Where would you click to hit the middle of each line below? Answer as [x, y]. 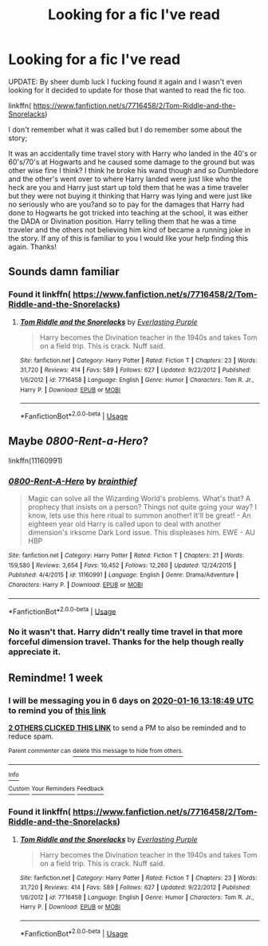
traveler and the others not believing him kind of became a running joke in [130, 230]
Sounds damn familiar [64, 272]
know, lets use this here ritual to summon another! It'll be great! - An [139, 515]
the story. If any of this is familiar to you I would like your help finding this [128, 238]
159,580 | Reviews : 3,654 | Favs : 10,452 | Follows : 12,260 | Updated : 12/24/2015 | [122, 565]
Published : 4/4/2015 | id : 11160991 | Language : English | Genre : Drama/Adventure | [124, 575]
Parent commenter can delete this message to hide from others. [96, 751]
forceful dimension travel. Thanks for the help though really [126, 642]
